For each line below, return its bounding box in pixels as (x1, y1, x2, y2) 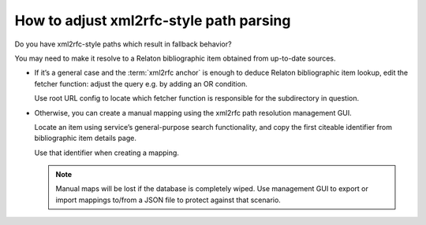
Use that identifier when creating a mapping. (34, 148, 179, 157)
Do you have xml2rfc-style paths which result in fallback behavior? (14, 39, 232, 49)
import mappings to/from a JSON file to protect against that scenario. (55, 195, 282, 205)
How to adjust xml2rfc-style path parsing (14, 12, 291, 29)
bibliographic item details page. (34, 134, 137, 143)
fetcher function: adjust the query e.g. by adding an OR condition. (34, 79, 248, 88)
